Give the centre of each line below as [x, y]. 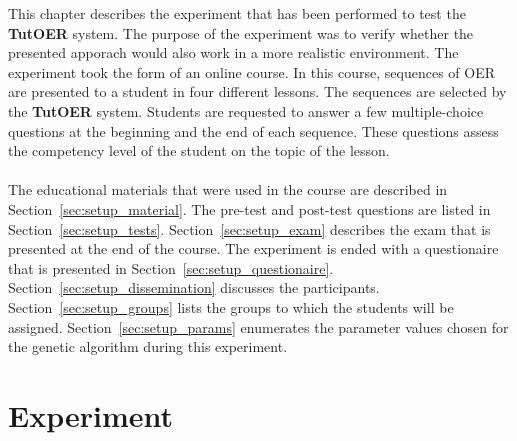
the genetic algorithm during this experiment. [148, 346]
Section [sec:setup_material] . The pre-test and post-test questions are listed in [249, 208]
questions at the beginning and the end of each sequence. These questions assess [253, 130]
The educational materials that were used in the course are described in [228, 189]
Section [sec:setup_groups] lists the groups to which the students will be [231, 306]
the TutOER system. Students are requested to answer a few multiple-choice [246, 110]
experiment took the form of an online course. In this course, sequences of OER [252, 71]
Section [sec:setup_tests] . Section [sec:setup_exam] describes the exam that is [249, 228]
